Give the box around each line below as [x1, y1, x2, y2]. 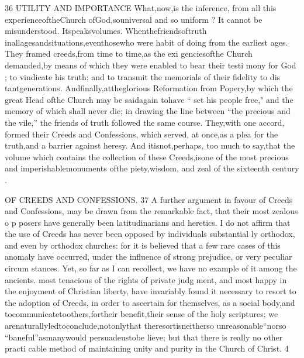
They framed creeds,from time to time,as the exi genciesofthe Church [5, 47, 253, 60]
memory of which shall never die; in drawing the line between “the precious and [5, 105, 291, 117]
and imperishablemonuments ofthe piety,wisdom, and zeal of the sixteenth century [5, 162, 299, 174]
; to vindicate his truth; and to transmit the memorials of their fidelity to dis [5, 70, 281, 82]
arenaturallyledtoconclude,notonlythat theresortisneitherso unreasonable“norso [5, 319, 286, 332]
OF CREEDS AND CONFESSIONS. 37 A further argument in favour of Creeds [5, 193, 293, 205]
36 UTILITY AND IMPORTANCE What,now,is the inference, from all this [5, 2, 277, 13]
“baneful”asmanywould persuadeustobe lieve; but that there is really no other [5, 331, 283, 343]
